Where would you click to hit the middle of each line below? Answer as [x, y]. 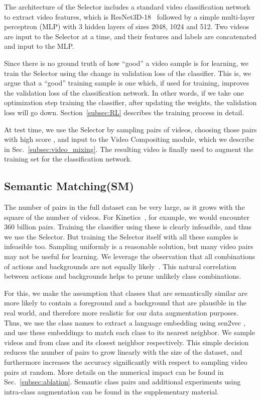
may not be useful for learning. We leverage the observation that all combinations [130, 256]
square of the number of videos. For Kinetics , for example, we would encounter [127, 217]
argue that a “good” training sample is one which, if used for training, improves [127, 83]
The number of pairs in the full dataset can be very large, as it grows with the [124, 207]
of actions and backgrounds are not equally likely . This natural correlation [120, 266]
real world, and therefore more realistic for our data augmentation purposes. [121, 313]
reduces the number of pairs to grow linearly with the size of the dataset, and [123, 352]
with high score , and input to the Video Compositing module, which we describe [129, 139]
